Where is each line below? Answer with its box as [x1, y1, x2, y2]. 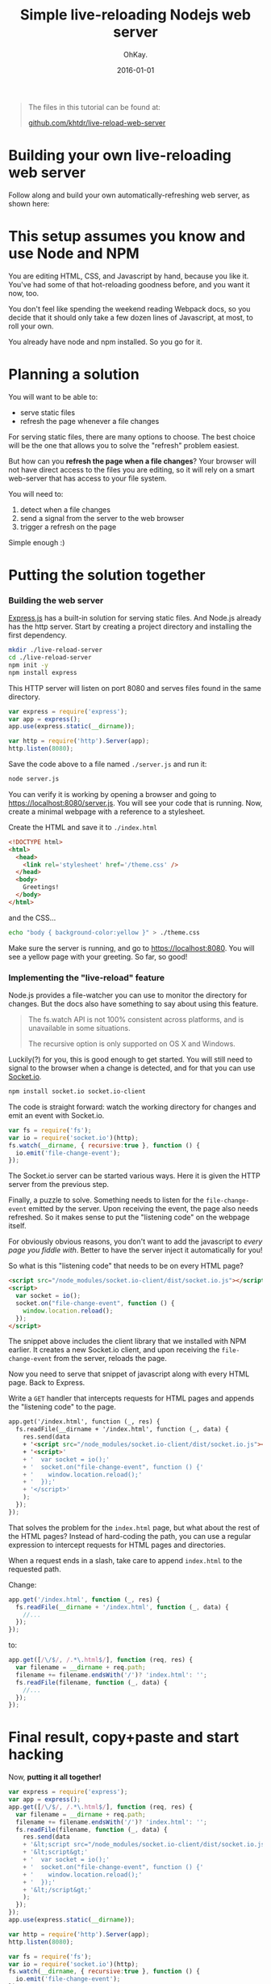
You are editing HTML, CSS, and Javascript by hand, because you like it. [8, 271, 249, 281]
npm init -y [8, 661, 48, 669]
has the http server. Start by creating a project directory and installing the [8, 621, 252, 632]
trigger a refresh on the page [19, 522, 117, 532]
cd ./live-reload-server [8, 654, 92, 662]
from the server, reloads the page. [53, 1354, 167, 1363]
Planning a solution [8, 366, 140, 384]
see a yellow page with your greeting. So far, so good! [8, 952, 188, 961]
